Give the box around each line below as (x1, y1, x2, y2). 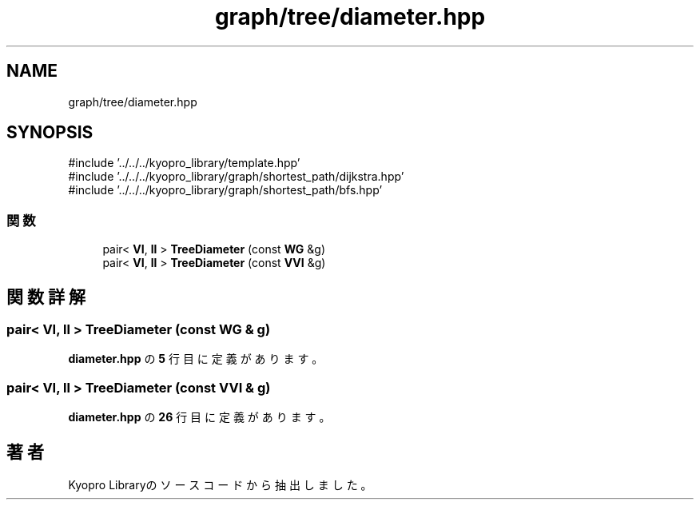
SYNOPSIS (6, 122, 93, 143)
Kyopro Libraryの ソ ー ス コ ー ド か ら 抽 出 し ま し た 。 (68, 478, 372, 492)
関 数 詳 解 (6, 286, 86, 307)
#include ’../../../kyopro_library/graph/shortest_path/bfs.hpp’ (68, 183, 383, 197)
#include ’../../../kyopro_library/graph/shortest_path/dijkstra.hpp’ (68, 169, 404, 184)
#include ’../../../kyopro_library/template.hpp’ (68, 156, 300, 170)
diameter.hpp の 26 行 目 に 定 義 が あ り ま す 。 (68, 410, 331, 424)
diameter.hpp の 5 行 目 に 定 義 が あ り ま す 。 (68, 352, 324, 366)
